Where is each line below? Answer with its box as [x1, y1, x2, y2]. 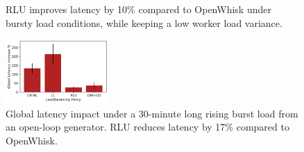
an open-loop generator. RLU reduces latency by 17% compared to [6, 120, 289, 134]
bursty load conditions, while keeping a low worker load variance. [6, 15, 282, 30]
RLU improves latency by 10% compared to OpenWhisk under [6, 2, 271, 16]
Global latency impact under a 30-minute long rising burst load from [6, 106, 298, 120]
